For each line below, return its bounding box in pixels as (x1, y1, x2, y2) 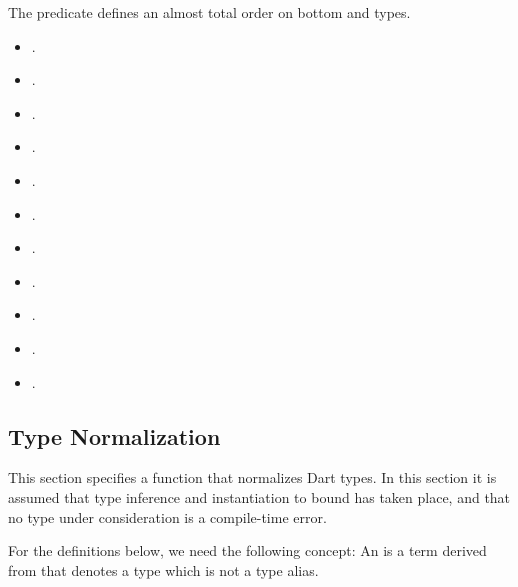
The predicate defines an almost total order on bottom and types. (8, 2, 411, 22)
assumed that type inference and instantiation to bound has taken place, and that (8, 486, 511, 507)
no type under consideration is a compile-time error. (8, 506, 327, 527)
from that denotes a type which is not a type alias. (8, 559, 319, 580)
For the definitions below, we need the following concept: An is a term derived (8, 540, 487, 561)
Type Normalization (8, 420, 221, 451)
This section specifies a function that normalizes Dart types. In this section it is (8, 467, 497, 488)
